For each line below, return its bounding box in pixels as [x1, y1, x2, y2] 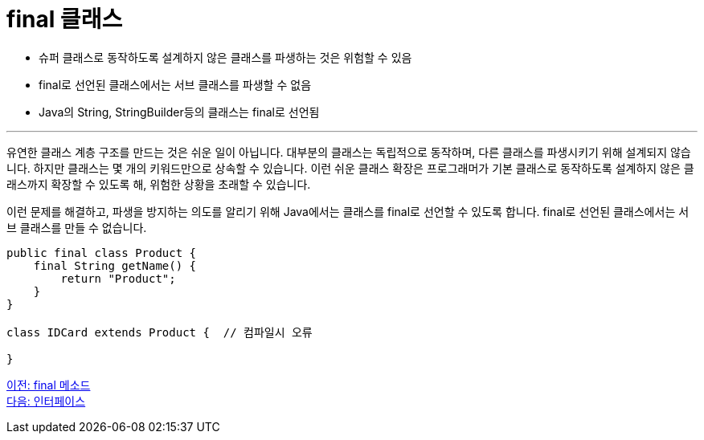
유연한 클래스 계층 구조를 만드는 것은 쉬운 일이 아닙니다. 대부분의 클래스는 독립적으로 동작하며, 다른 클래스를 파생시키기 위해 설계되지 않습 [6, 145, 691, 159]
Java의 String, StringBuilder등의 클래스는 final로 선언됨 [39, 104, 320, 119]
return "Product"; [60, 271, 176, 285]
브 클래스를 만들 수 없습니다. [6, 220, 147, 234]
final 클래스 [6, 6, 123, 33]
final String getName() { [33, 259, 197, 272]
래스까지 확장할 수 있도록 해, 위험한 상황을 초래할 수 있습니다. [6, 177, 311, 191]
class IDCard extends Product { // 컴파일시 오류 [6, 325, 313, 339]
